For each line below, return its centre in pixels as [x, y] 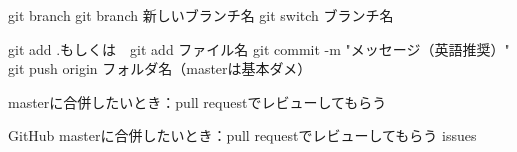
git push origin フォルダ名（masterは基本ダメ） [160, 68]
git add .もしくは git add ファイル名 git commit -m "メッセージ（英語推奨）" [259, 48]
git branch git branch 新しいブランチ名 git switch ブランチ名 [201, 15]
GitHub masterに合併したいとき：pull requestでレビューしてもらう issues [242, 135]
